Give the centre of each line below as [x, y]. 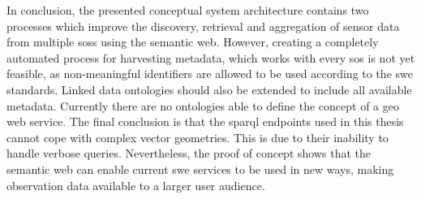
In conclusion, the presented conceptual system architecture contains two [188, 10]
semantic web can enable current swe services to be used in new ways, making [200, 169]
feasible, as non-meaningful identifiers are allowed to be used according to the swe [210, 74]
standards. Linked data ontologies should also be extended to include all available [209, 89]
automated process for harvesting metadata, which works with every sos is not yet [211, 57]
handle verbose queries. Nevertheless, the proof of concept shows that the [189, 153]
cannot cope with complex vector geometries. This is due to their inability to [198, 137]
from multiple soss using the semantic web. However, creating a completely [193, 42]
